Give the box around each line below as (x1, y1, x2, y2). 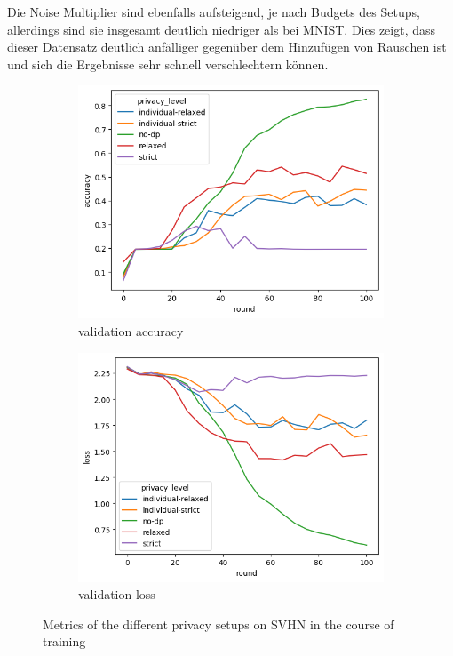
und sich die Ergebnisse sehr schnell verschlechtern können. (7, 54, 329, 73)
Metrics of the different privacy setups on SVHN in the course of (43, 614, 394, 633)
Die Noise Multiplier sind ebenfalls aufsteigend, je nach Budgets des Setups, (7, 3, 420, 20)
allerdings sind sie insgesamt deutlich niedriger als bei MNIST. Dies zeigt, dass (7, 20, 436, 38)
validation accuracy (78, 322, 184, 340)
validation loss (78, 585, 155, 604)
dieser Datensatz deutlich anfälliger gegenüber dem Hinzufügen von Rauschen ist (7, 37, 447, 56)
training (43, 632, 86, 651)
